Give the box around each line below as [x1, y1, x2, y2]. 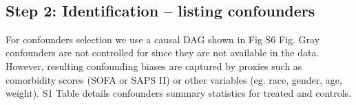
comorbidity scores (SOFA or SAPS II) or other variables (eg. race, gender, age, [6, 72, 342, 86]
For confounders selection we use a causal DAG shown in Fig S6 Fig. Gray [6, 32, 320, 46]
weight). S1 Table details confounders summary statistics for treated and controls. [6, 86, 352, 100]
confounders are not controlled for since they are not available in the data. [6, 45, 320, 60]
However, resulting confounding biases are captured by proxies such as [6, 58, 302, 73]
